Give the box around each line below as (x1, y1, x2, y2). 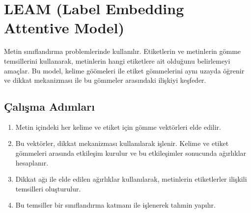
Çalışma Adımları (4, 99, 95, 114)
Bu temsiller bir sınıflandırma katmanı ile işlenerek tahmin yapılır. (15, 200, 216, 210)
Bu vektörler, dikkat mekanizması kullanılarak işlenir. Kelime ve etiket (15, 138, 229, 148)
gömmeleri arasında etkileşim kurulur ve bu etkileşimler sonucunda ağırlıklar (15, 148, 247, 158)
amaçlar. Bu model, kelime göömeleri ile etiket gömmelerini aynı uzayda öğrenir (4, 65, 245, 75)
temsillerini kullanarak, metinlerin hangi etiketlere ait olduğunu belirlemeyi (4, 55, 230, 66)
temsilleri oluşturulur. (15, 183, 81, 193)
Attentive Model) (4, 18, 124, 38)
